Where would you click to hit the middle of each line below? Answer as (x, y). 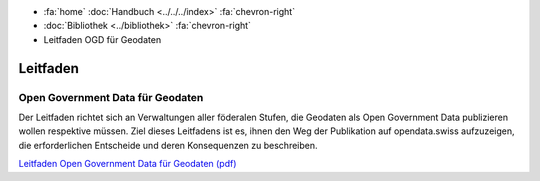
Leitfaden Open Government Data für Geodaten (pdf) (127, 164)
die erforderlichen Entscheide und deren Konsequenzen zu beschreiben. (168, 145)
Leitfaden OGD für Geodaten (102, 39)
